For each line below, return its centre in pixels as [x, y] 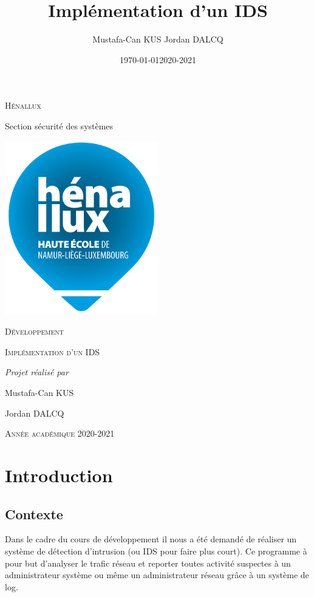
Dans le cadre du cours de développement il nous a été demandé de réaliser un [151, 539]
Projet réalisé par [37, 372]
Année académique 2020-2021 [60, 433]
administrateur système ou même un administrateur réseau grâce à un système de [157, 575]
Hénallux [23, 105]
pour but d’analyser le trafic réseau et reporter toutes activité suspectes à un [148, 563]
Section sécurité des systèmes [59, 125]
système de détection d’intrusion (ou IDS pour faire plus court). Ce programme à [156, 551]
